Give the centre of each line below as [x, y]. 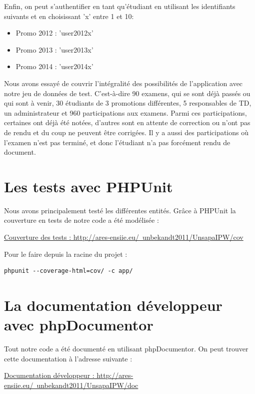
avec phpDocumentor [79, 325]
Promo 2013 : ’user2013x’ [54, 49]
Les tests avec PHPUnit [88, 186]
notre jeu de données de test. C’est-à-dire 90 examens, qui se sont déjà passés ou [127, 93]
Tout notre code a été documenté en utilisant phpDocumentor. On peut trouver [126, 349]
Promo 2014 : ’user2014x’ [54, 66]
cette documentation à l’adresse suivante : [68, 358]
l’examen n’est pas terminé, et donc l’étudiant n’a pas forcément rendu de [117, 142]
